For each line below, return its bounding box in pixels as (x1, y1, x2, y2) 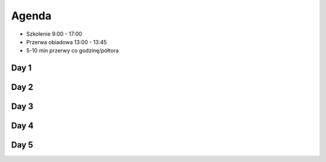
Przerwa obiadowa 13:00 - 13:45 (26, 38, 107, 45)
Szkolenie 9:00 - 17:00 (26, 30, 83, 37)
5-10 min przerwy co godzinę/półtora (26, 47, 119, 54)
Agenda (11, 9, 51, 22)
